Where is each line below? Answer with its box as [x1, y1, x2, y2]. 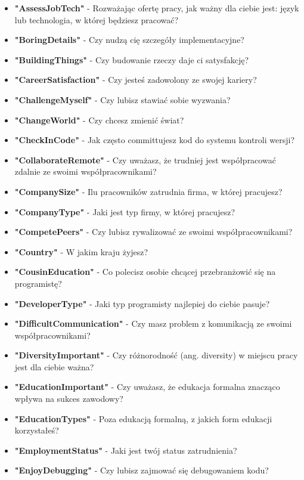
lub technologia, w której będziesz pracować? [14, 13, 179, 26]
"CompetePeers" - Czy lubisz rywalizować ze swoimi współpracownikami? [14, 225, 293, 238]
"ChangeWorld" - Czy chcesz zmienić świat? [14, 113, 184, 126]
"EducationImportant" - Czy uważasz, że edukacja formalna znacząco [14, 380, 280, 393]
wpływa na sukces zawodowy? [14, 392, 123, 405]
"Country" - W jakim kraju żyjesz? [14, 245, 148, 258]
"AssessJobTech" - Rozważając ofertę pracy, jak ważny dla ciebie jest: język [14, 2, 299, 14]
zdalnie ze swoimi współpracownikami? [14, 165, 157, 178]
